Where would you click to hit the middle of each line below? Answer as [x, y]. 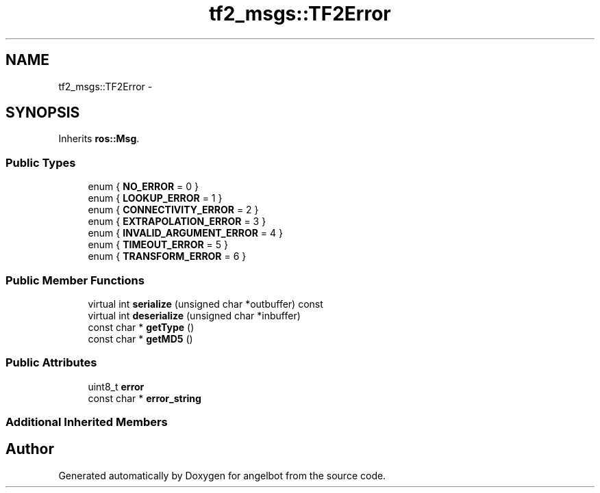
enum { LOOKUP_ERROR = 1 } [155, 198]
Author [30, 449]
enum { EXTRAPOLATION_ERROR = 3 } [177, 222]
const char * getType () [141, 327]
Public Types [41, 162]
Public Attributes [51, 363]
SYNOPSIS [43, 113]
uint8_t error [116, 386]
